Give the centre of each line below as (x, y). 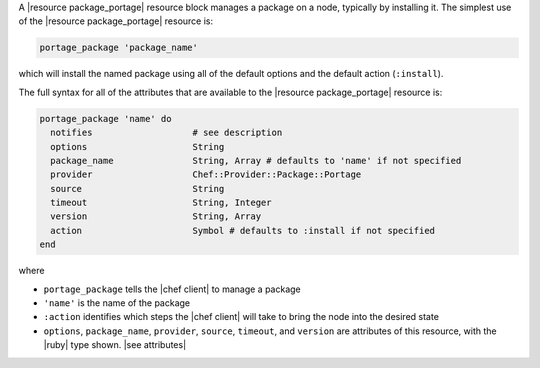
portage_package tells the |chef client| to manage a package (172, 289)
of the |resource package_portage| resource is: (116, 21)
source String (137, 188)
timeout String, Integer (161, 203)
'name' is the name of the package (117, 303)
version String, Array (156, 216)
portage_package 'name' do (105, 118)
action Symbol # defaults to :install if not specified (242, 230)
